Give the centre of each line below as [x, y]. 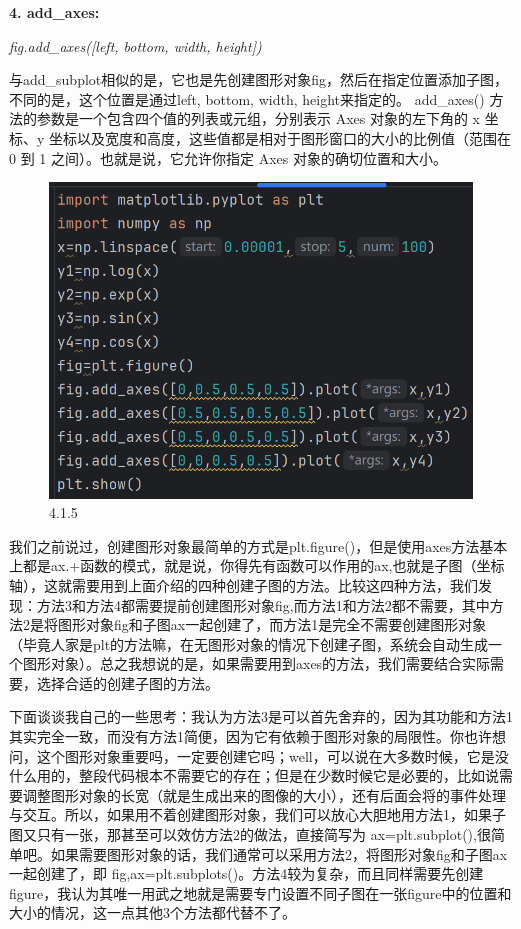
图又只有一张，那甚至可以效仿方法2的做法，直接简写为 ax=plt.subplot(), [243, 834]
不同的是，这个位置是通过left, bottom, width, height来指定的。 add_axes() [247, 98]
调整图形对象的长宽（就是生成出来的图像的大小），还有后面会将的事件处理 [264, 794]
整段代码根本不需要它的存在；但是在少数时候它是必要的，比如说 [288, 775]
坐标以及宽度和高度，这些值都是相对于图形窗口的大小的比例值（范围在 [280, 137]
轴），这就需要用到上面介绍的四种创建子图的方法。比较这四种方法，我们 [243, 584]
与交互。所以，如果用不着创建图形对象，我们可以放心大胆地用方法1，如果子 [257, 814]
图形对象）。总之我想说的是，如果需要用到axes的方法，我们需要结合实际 [256, 663]
